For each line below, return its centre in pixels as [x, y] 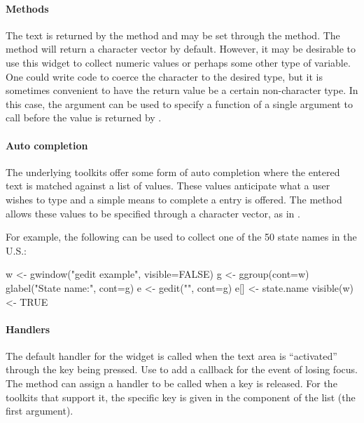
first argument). [40, 411]
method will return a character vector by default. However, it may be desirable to [181, 49]
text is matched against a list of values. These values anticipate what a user [168, 186]
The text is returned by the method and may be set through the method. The [173, 35]
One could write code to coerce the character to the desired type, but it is [164, 76]
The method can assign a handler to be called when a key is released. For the [171, 383]
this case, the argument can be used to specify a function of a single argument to [179, 103]
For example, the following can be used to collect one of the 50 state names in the [181, 237]
